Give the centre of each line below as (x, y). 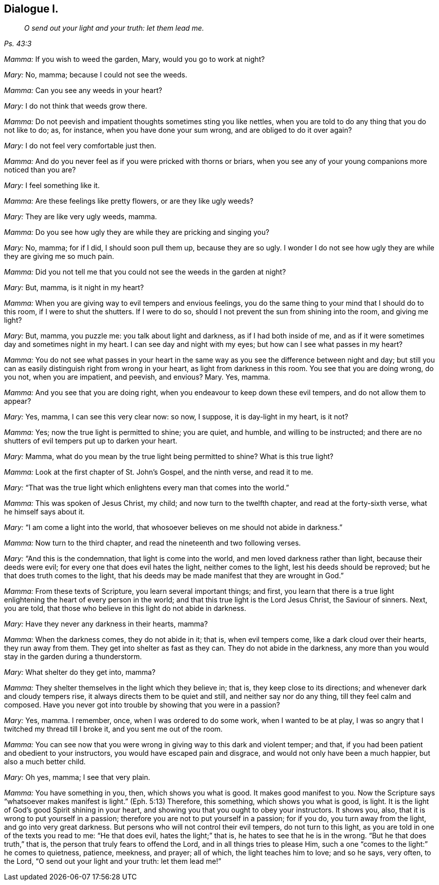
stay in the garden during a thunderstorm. (73, 657)
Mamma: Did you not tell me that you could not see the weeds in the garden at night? (145, 272)
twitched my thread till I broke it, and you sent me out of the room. (113, 729)
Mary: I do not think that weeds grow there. (76, 106)
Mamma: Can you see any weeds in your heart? (83, 91)
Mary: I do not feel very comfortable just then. (80, 146)
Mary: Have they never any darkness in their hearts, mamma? (106, 624)
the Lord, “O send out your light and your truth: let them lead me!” (113, 861)
